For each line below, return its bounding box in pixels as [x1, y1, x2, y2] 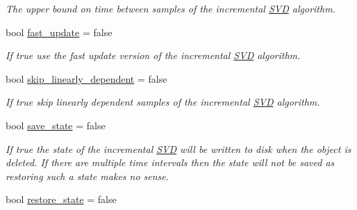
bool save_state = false [6, 118, 106, 132]
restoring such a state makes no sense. [6, 168, 169, 183]
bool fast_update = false [6, 24, 113, 39]
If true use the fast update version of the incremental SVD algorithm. [6, 48, 301, 63]
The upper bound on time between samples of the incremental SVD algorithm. [6, 1, 335, 15]
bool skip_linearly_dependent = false [6, 71, 167, 86]
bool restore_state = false [6, 192, 117, 207]
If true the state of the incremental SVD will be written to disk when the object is [6, 141, 351, 156]
